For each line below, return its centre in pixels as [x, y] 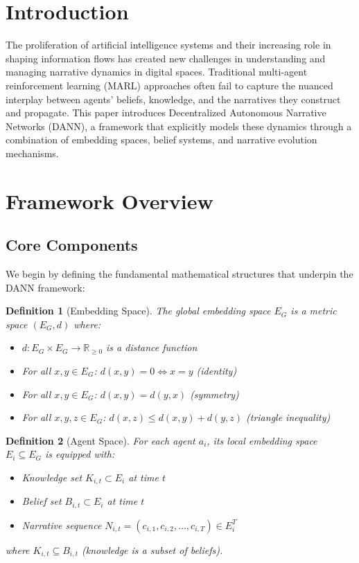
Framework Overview [110, 200]
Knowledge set [52, 477]
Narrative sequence [62, 525]
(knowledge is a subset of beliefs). [152, 549]
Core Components [72, 245]
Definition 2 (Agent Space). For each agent [100, 440]
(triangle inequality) [288, 417]
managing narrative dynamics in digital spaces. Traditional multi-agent [157, 72]
